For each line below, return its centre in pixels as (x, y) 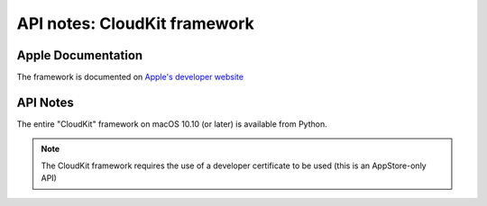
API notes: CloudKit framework (135, 23)
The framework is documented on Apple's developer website (130, 77)
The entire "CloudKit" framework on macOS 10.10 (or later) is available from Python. (172, 124)
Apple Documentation (80, 55)
